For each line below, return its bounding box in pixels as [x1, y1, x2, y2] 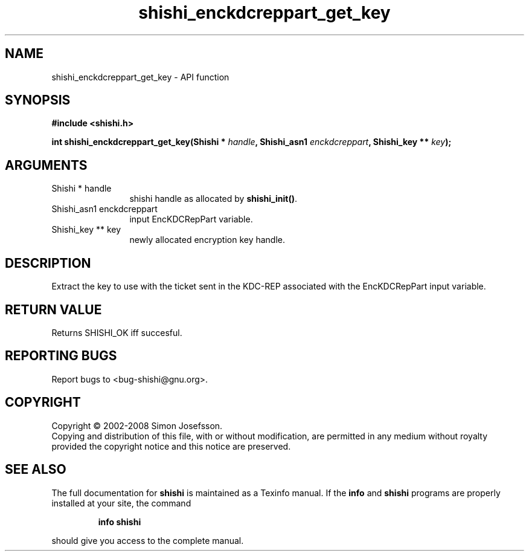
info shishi [98, 516, 141, 527]
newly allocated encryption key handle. [129, 234, 286, 245]
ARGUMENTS [5, 157, 88, 173]
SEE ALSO [5, 462, 66, 477]
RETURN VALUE [5, 302, 102, 317]
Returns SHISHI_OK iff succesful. [51, 327, 182, 338]
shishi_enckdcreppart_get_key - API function [51, 71, 229, 82]
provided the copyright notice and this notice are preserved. [51, 441, 291, 451]
